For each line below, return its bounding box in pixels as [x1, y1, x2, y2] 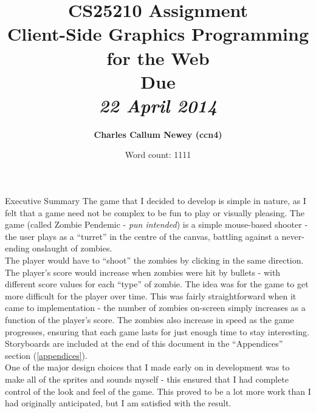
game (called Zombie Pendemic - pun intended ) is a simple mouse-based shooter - [5, 218, 308, 231]
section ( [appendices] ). [5, 349, 88, 361]
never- [281, 230, 304, 242]
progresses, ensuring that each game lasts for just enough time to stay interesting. [5, 325, 309, 338]
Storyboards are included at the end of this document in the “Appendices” [5, 337, 283, 350]
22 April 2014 [98, 92, 218, 118]
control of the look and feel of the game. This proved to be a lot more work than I [5, 384, 311, 397]
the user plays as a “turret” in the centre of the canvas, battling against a [5, 230, 279, 242]
